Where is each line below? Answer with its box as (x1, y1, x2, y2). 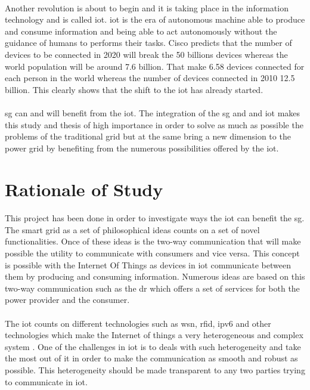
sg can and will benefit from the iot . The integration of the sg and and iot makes (5, 106, 300, 119)
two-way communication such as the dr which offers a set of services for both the (5, 281, 300, 294)
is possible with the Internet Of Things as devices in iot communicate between (5, 258, 291, 271)
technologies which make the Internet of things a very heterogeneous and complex (5, 329, 303, 341)
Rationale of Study (5, 177, 163, 201)
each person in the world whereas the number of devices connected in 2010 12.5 (5, 72, 295, 84)
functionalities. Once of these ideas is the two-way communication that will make (5, 235, 301, 247)
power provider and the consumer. (5, 293, 130, 306)
